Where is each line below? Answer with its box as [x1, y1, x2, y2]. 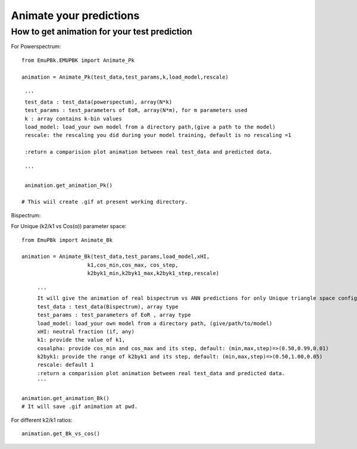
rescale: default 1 [37, 361, 94, 369]
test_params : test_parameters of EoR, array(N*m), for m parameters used [24, 107, 248, 114]
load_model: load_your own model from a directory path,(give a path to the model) [24, 123, 276, 130]
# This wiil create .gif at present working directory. [21, 198, 188, 205]
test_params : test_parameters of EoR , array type [37, 311, 192, 319]
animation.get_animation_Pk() [24, 182, 113, 189]
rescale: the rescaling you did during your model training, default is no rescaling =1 [24, 132, 292, 139]
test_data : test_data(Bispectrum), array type [37, 303, 178, 310]
